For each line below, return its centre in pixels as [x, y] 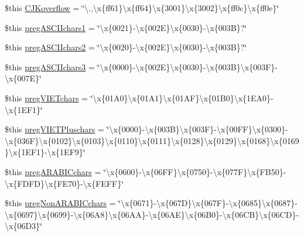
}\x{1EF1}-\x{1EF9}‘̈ [45, 152]
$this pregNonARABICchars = [60, 203]
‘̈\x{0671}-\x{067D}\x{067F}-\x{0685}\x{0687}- [208, 203]
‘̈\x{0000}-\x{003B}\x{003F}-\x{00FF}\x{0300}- [197, 129]
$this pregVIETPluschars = [54, 129]
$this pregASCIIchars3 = [50, 66]
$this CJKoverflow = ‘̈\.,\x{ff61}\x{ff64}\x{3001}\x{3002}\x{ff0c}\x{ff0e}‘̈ [142, 8]
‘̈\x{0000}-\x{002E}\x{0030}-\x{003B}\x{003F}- [187, 66]
